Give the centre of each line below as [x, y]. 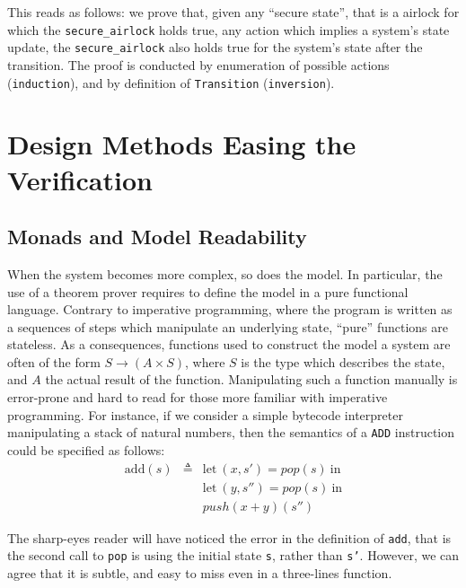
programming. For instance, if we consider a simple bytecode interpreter [205, 414]
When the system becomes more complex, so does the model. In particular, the [225, 273]
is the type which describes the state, [343, 361]
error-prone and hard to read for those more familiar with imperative [198, 397]
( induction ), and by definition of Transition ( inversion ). [171, 82]
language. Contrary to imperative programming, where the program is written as [230, 309]
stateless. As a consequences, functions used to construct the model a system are [229, 344]
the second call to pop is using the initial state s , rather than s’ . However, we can [233, 555]
